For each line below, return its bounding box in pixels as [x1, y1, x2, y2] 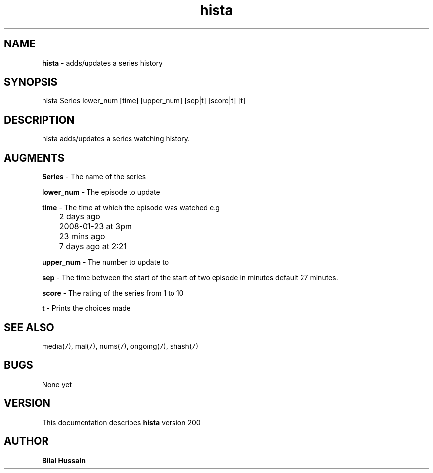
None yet [42, 380, 72, 388]
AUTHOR [4, 435, 49, 448]
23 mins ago [59, 231, 105, 242]
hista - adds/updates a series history [42, 58, 163, 67]
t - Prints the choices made [42, 304, 130, 313]
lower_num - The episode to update [42, 188, 160, 197]
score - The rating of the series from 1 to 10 [42, 289, 184, 298]
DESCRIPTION [4, 113, 75, 126]
